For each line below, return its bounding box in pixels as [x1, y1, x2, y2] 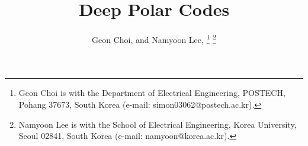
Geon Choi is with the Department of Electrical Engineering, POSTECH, [18, 87, 285, 99]
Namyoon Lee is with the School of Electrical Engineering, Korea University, [18, 118, 297, 130]
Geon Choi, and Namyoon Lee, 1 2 [92, 32, 216, 45]
